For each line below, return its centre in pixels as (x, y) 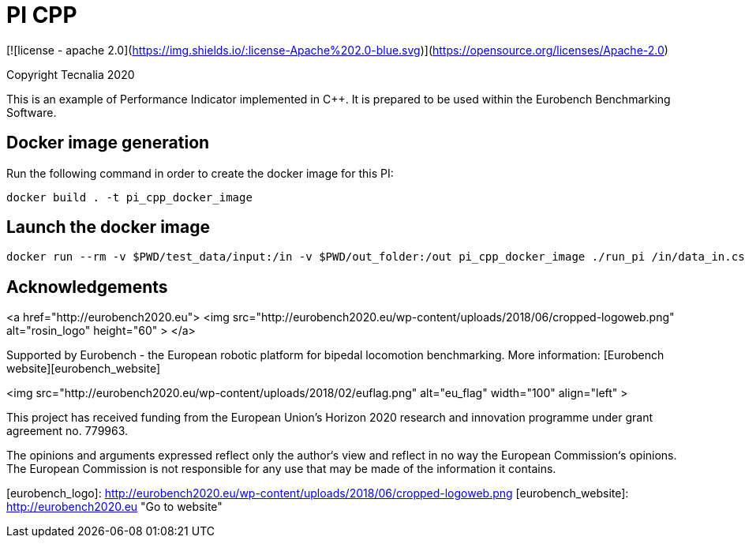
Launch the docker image (108, 227)
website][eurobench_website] (84, 369)
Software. (32, 112)
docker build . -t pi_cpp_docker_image (129, 197)
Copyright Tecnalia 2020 (71, 74)
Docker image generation (108, 143)
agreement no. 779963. (67, 431)
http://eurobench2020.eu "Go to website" (114, 507)
